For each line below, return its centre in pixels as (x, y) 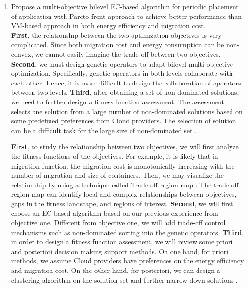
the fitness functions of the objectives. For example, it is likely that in (115, 156)
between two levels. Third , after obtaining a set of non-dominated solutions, (125, 92)
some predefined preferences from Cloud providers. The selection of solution (124, 121)
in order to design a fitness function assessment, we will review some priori (122, 242)
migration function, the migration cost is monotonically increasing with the (123, 165)
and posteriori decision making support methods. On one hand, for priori (120, 251)
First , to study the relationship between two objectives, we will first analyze (125, 146)
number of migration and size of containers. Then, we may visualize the (117, 175)
